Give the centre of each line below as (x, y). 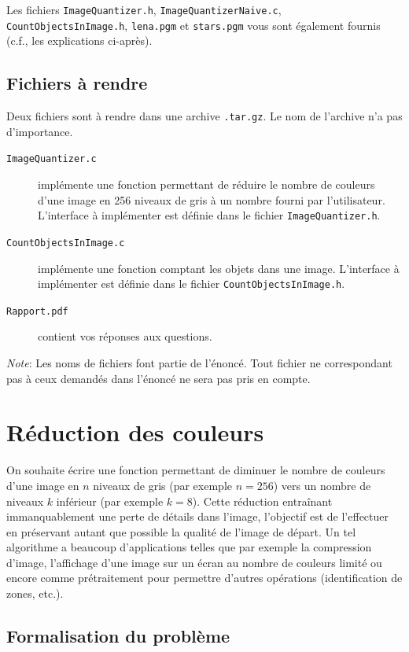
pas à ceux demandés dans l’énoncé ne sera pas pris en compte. (158, 378)
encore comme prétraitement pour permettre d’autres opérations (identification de (204, 578)
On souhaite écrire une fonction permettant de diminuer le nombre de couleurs (196, 470)
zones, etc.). (35, 593)
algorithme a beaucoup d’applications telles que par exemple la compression (189, 547)
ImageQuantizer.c (52, 159)
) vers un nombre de (322, 485)
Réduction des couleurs (135, 432)
